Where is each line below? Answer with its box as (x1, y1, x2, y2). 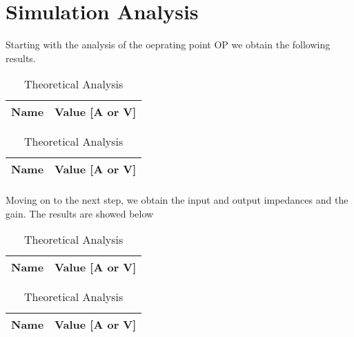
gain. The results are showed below (6, 206, 154, 220)
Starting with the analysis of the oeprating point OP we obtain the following (6, 37, 331, 52)
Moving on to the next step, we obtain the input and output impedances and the (6, 192, 348, 206)
